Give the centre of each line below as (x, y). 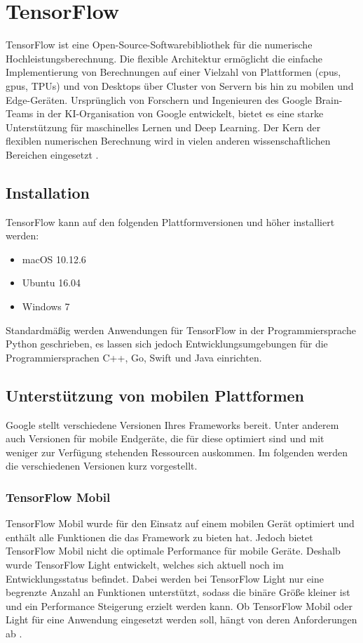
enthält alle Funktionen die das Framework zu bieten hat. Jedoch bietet (159, 537)
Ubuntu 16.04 (52, 283)
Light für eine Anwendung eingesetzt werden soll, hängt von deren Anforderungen (181, 619)
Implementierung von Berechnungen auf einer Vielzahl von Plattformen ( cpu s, (173, 72)
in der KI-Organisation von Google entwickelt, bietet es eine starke (180, 113)
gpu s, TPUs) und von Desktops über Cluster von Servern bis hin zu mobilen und (180, 85)
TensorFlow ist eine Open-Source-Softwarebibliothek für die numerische (159, 45)
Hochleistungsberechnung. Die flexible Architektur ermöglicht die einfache (164, 58)
